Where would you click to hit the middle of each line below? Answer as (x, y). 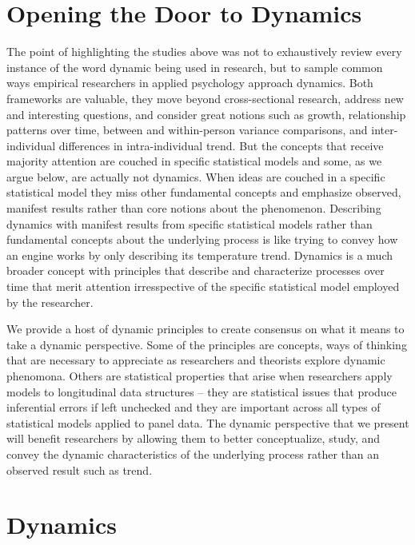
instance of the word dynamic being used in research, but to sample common (195, 67)
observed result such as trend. (80, 469)
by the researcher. (50, 302)
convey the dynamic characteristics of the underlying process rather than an (193, 454)
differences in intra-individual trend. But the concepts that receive (221, 145)
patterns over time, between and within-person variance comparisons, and (187, 130)
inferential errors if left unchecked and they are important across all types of (194, 407)
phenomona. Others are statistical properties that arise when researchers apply (200, 376)
